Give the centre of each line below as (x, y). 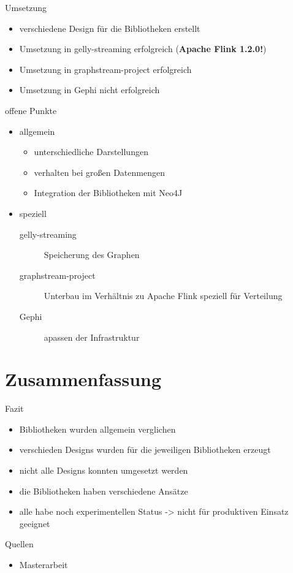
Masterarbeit (44, 564)
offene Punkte (31, 110)
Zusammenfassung (83, 379)
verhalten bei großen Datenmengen (99, 172)
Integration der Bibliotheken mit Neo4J (108, 193)
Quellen (19, 544)
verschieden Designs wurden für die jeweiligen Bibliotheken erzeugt (145, 450)
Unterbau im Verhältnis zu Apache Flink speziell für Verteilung (163, 296)
